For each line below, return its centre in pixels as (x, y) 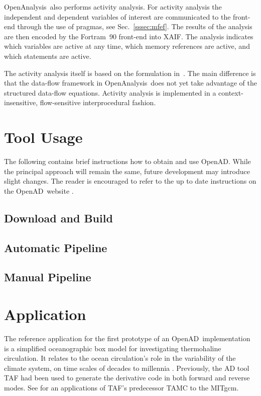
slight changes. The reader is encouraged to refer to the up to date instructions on (130, 181)
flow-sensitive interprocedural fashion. (98, 102)
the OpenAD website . (39, 190)
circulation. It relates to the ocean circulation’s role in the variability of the (120, 358)
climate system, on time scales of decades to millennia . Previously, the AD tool (127, 368)
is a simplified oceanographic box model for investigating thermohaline (113, 348)
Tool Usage (43, 137)
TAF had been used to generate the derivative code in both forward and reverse (127, 378)
